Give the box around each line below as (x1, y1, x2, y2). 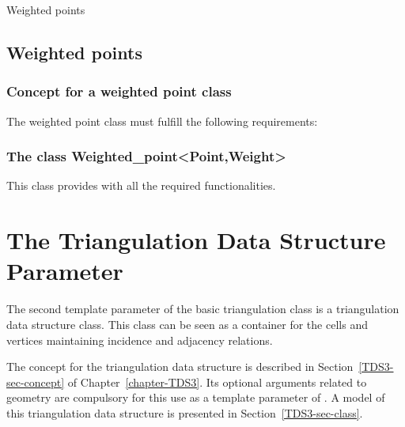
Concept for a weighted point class (6, 81, 232, 101)
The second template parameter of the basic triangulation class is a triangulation (6, 300, 399, 317)
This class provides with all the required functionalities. (6, 177, 276, 194)
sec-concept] (6, 373, 65, 390)
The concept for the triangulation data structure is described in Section (6, 358, 354, 375)
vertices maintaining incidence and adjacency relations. (6, 331, 273, 348)
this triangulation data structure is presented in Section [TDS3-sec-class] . (6, 404, 363, 421)
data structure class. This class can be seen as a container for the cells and (6, 316, 368, 332)
